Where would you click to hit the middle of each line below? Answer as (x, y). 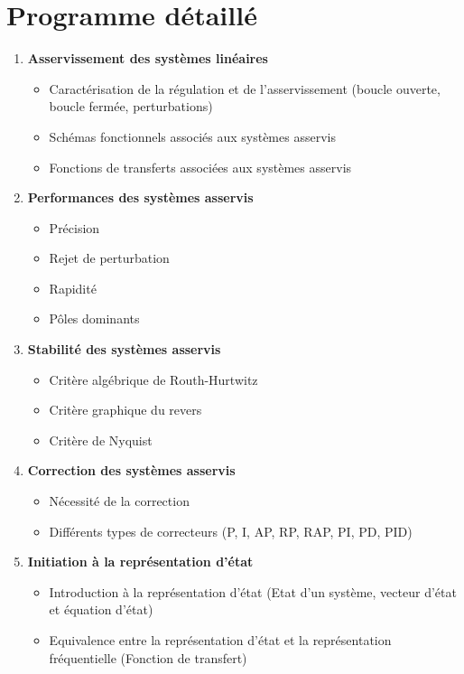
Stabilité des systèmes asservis (124, 349)
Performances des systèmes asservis (140, 197)
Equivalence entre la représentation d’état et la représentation (220, 640)
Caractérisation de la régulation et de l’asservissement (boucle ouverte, (245, 88)
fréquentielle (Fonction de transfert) (148, 657)
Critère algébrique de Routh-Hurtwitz (153, 379)
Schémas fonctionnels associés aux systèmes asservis (192, 136)
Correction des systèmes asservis (131, 470)
